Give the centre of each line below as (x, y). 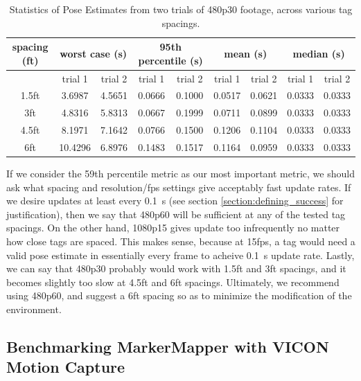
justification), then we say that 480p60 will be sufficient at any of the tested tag (176, 214)
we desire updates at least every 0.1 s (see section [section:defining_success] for (175, 201)
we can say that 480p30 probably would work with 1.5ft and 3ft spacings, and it (176, 268)
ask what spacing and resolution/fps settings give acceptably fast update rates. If (179, 187)
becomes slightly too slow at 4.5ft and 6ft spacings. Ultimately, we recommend (173, 282)
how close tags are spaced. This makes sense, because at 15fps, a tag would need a (181, 241)
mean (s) (246, 53)
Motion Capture (66, 367)
